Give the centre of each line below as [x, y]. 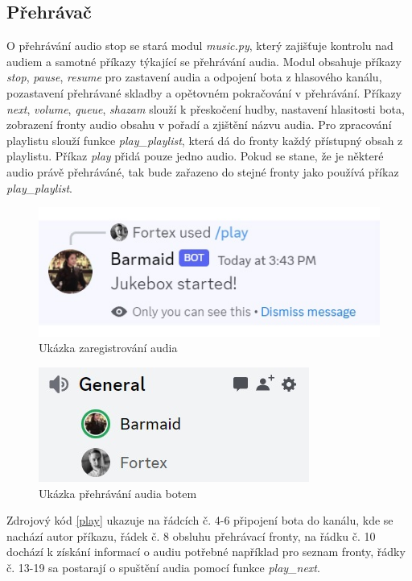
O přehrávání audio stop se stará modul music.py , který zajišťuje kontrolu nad [200, 46]
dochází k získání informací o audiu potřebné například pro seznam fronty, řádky [206, 552]
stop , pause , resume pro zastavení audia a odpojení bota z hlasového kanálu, [194, 77]
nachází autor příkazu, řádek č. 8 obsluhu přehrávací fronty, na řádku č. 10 [191, 535]
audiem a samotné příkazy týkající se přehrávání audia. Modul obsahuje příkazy [204, 61]
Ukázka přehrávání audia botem [118, 493]
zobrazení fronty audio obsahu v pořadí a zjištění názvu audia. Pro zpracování [199, 124]
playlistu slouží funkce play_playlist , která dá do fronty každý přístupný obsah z [205, 140]
